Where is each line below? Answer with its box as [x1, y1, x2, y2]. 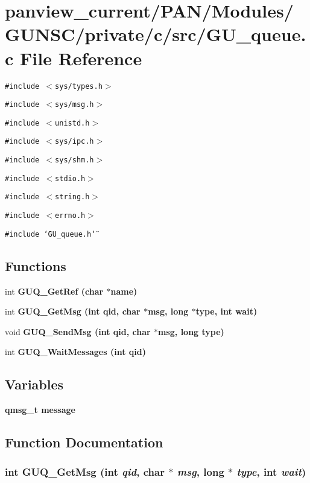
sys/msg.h [55, 100, 94, 109]
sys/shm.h [55, 156, 94, 165]
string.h [55, 193, 90, 202]
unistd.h [55, 118, 90, 127]
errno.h [55, 211, 86, 220]
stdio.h [55, 174, 86, 183]
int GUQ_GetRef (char [5, 284, 104, 297]
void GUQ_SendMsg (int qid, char [5, 325, 151, 337]
